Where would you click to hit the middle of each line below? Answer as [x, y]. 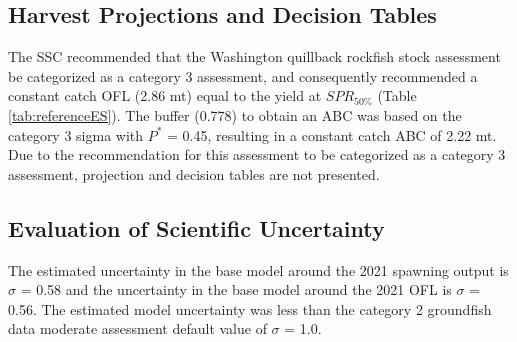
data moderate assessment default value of [137, 328]
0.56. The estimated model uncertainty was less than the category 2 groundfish [250, 308]
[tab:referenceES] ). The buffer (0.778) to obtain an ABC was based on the [235, 114]
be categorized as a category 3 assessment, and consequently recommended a [243, 75]
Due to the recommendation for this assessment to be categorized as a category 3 [257, 154]
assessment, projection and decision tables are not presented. [194, 173]
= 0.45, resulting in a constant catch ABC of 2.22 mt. [332, 134]
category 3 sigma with [76, 134]
